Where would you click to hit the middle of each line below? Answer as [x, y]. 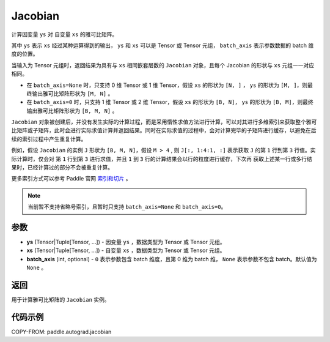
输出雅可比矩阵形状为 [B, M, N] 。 [72, 111]
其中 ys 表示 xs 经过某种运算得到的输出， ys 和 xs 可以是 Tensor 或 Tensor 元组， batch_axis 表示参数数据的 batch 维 [163, 45]
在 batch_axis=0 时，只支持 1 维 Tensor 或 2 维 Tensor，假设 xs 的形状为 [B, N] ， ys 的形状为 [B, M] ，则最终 [170, 102]
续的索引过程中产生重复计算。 [49, 139]
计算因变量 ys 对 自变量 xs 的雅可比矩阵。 [64, 34]
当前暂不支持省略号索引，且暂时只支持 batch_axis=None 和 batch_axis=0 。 [127, 207]
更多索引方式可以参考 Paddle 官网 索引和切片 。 [71, 179]
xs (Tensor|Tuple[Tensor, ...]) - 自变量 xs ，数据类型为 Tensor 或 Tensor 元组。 [126, 250]
